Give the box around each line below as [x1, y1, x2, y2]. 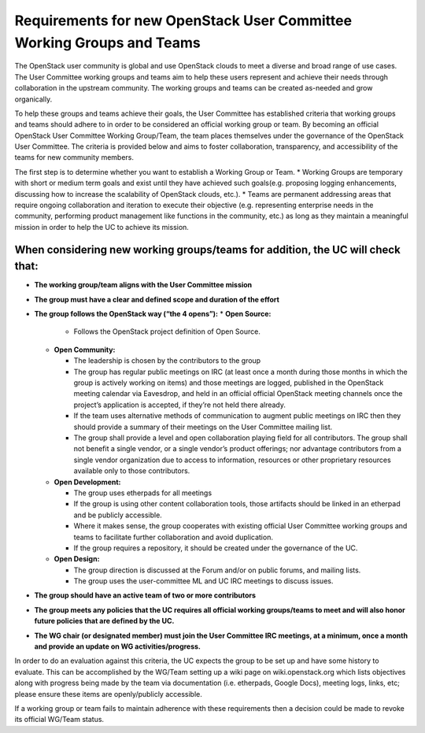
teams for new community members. [14, 153, 134, 162]
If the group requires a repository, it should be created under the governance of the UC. [73, 543, 358, 553]
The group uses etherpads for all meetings [73, 488, 213, 498]
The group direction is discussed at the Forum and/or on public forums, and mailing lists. [73, 565, 361, 575]
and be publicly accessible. [73, 510, 163, 520]
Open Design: [54, 554, 100, 564]
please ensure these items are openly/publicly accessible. [14, 689, 202, 698]
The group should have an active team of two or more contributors [34, 590, 256, 600]
